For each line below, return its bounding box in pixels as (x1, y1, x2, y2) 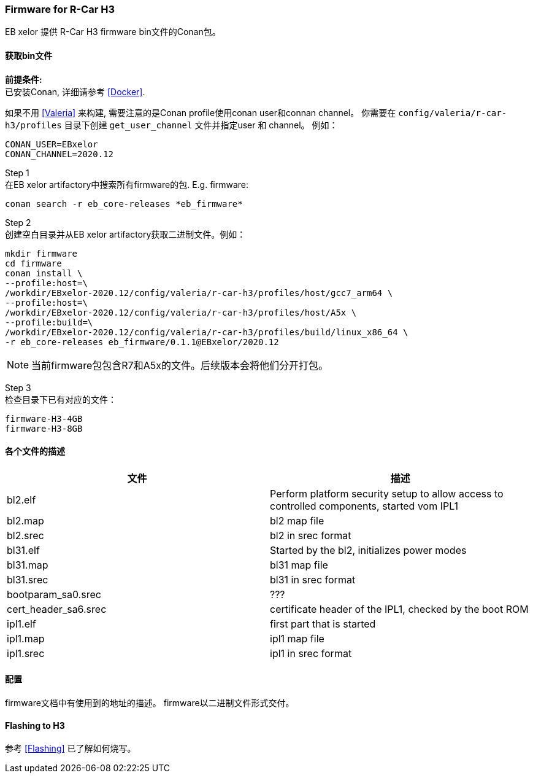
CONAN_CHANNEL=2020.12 (5, 149, 114, 159)
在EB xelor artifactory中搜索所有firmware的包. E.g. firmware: (5, 179, 249, 190)
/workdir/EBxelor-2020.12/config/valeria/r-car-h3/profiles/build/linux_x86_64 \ (5, 327, 408, 337)
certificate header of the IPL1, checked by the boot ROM (270, 602, 529, 615)
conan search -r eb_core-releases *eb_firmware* (5, 198, 243, 209)
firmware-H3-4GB (5, 413, 83, 424)
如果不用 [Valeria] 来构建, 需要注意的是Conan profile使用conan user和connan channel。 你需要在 (5, 107, 396, 118)
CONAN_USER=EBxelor (5, 139, 98, 149)
